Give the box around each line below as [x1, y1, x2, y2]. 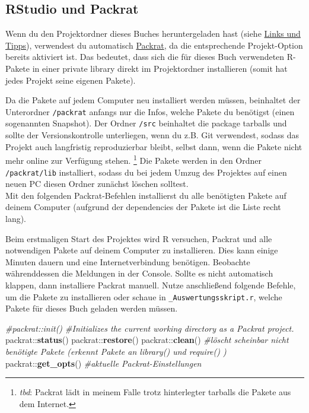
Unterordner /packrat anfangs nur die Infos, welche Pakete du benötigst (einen [5, 105, 295, 117]
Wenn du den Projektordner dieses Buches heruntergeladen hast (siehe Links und [5, 27, 301, 40]
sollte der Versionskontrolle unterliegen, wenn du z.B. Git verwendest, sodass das [5, 129, 299, 141]
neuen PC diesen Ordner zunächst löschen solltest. [5, 177, 189, 190]
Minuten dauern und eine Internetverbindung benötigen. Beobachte [5, 255, 250, 268]
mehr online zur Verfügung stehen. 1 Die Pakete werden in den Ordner [5, 153, 262, 166]
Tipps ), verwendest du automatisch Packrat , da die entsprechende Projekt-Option [5, 39, 303, 51]
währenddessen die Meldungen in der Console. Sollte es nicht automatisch [5, 267, 273, 279]
